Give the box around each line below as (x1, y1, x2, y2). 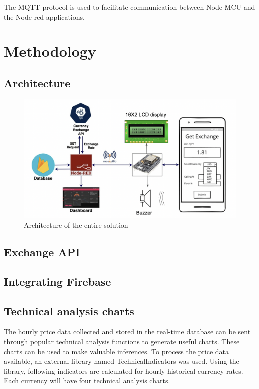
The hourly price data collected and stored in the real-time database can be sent (4, 326, 251, 337)
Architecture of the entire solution (24, 220, 128, 230)
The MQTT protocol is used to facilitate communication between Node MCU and (4, 2, 255, 12)
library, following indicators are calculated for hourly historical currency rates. (4, 365, 243, 376)
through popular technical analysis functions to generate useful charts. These (4, 336, 240, 346)
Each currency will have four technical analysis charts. (4, 375, 170, 386)
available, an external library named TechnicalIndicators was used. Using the (4, 356, 239, 366)
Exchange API (4, 244, 80, 260)
